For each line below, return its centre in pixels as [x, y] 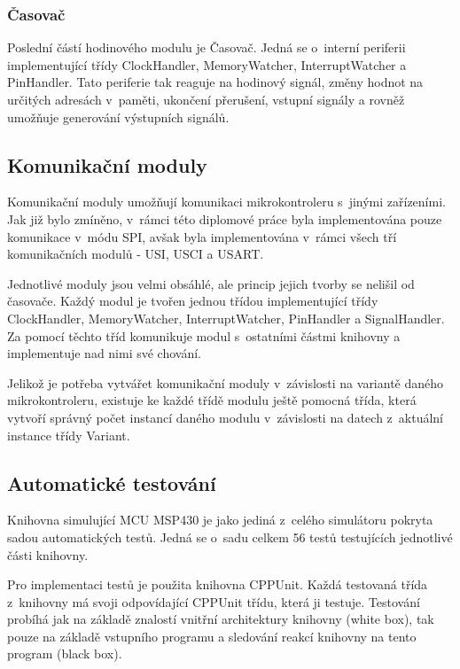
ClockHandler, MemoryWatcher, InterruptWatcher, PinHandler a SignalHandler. [226, 318]
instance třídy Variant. [69, 435]
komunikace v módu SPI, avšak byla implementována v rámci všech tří [202, 236]
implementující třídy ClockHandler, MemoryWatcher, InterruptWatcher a [207, 64]
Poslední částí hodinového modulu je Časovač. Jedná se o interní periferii [207, 47]
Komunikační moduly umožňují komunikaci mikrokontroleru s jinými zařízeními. [226, 202]
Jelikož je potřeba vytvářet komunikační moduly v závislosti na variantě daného [226, 382]
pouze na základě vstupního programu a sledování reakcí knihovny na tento [212, 636]
